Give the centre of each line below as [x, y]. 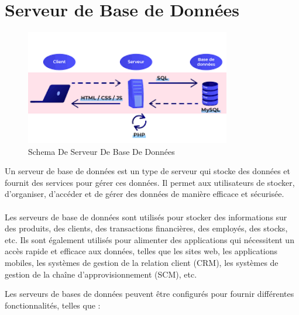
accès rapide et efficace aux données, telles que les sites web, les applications [141, 251]
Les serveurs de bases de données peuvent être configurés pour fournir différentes [149, 294]
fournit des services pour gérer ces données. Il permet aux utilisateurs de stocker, [150, 182]
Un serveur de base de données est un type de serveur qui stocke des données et [147, 171]
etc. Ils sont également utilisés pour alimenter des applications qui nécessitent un [149, 239]
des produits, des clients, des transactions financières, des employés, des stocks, [146, 228]
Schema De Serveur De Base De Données [102, 151]
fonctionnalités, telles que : [53, 305]
